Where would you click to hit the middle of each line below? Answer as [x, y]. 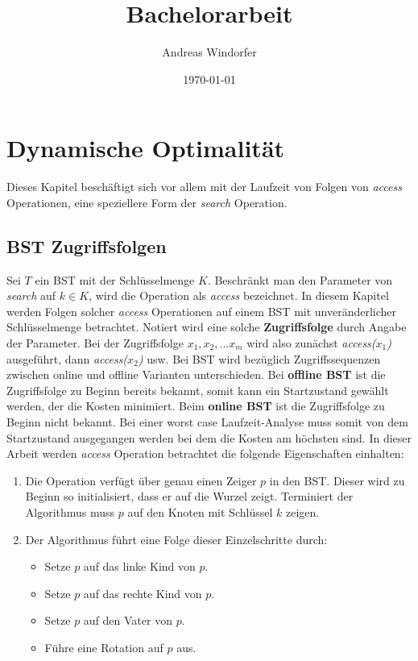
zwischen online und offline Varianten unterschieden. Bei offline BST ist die [196, 374]
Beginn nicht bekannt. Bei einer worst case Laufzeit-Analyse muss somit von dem [207, 421]
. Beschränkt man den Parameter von [300, 279]
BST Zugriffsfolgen [87, 245]
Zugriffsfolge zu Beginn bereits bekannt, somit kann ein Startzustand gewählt [198, 390]
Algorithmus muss [70, 511]
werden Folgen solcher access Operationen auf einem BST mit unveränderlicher [202, 311]
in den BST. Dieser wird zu [337, 480]
